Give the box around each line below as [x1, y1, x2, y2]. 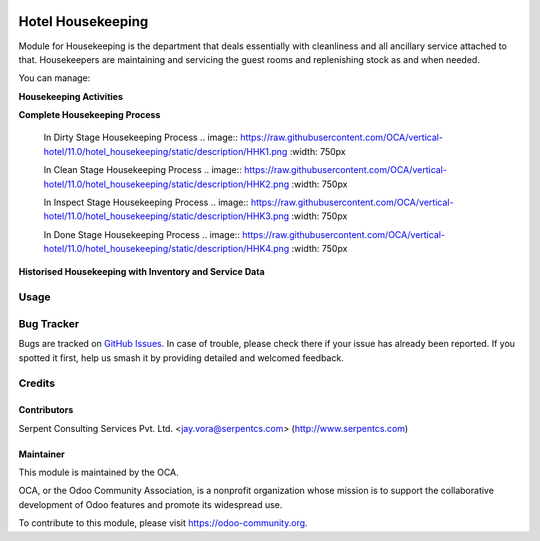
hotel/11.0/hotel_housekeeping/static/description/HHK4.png [43, 243, 290, 255]
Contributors [18, 404, 74, 416]
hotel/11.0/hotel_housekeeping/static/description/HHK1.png [43, 145, 288, 157]
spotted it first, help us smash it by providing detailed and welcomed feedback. [18, 351, 344, 364]
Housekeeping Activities [18, 90, 124, 102]
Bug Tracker [18, 316, 80, 330]
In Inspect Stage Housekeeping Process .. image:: [43, 196, 249, 209]
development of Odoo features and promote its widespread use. [18, 498, 283, 510]
